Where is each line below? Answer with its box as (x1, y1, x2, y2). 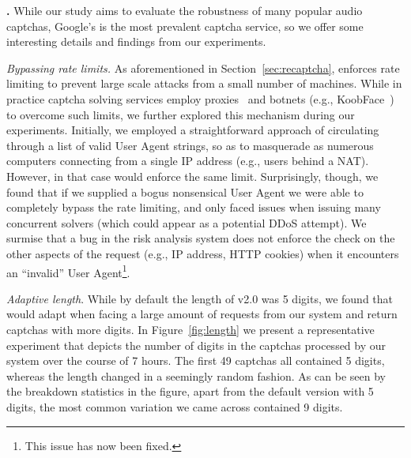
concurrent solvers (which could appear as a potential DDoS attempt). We (6, 214, 367, 231)
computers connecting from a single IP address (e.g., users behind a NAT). (6, 152, 369, 169)
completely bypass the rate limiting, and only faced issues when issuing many (6, 199, 381, 216)
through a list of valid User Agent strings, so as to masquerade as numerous (6, 137, 374, 153)
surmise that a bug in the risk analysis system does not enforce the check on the (6, 230, 395, 246)
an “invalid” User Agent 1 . (6, 261, 130, 280)
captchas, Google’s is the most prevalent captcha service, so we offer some (6, 17, 364, 34)
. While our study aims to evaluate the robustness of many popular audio (6, 2, 363, 18)
